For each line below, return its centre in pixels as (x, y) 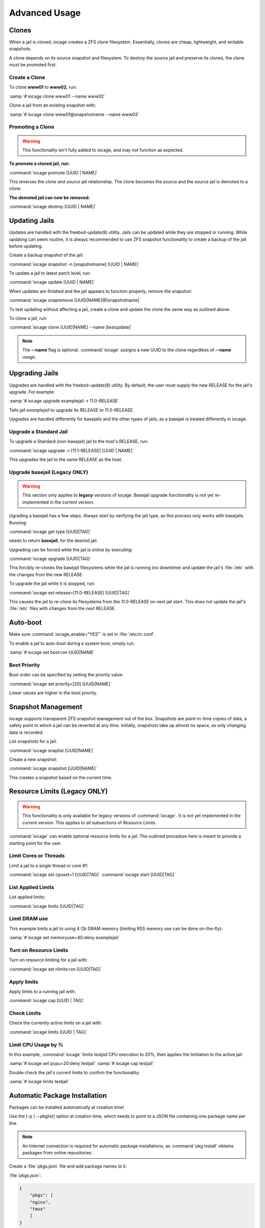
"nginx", (40, 1202)
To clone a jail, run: (28, 318)
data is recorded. (26, 732)
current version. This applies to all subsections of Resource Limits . (89, 822)
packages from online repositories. (57, 1153)
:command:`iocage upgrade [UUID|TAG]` (50, 559)
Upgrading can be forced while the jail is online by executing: (71, 550)
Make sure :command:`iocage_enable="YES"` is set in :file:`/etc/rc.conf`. (82, 634)
